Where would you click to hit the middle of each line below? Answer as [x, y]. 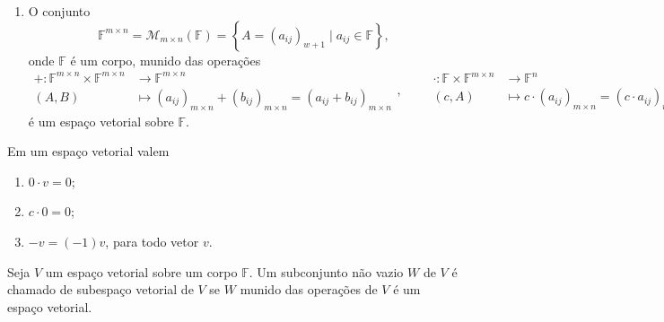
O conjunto [59, 11]
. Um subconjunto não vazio [326, 271]
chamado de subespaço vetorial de [100, 289]
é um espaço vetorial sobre [101, 121]
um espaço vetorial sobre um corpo [141, 271]
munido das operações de [309, 289]
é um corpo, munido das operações [166, 60]
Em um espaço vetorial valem [88, 151]
